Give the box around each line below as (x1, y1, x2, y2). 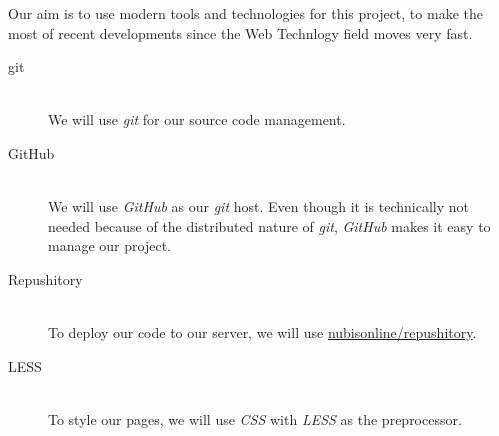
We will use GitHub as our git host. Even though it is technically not (48, 196, 469, 217)
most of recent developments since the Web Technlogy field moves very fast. (8, 22, 473, 43)
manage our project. (48, 235, 171, 256)
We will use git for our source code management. (48, 109, 346, 130)
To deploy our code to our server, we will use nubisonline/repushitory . (48, 322, 477, 343)
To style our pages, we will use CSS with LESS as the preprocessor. (48, 408, 462, 429)
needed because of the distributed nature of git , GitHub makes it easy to (48, 215, 491, 236)
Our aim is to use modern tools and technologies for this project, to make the (8, 3, 483, 23)
